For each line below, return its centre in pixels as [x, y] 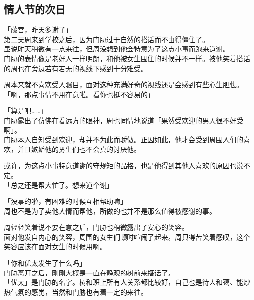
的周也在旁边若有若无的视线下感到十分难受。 [76, 68]
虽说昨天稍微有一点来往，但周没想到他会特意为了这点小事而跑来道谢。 [117, 49]
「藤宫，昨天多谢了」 [38, 30]
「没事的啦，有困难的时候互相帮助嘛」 [65, 201]
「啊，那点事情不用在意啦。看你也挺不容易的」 [79, 94]
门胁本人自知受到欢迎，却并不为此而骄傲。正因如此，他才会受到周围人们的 [124, 139]
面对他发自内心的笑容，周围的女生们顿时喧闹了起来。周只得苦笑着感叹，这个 [127, 237]
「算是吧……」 [26, 111]
